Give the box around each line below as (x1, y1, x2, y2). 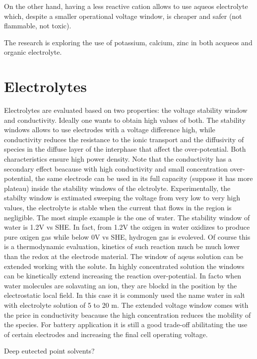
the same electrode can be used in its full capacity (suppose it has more (35, 173, 253, 183)
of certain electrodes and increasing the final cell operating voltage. (4, 329, 208, 339)
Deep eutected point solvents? (4, 346, 95, 356)
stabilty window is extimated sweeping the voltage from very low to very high (4, 192, 240, 203)
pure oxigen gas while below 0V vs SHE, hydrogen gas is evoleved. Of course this (4, 231, 251, 242)
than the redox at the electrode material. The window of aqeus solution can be (4, 251, 244, 261)
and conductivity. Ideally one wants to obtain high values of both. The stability (4, 114, 246, 125)
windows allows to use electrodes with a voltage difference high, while (4, 124, 215, 135)
